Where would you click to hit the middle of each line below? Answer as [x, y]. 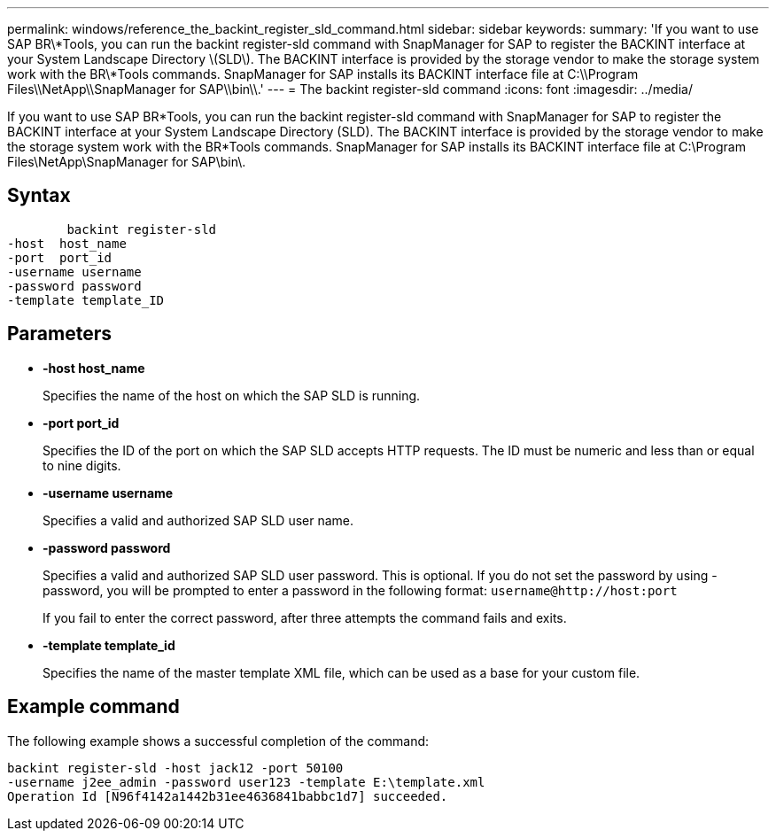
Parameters [59, 334]
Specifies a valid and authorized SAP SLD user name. [198, 520]
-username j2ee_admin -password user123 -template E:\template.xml [246, 782]
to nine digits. [82, 465]
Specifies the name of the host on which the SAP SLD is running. [232, 395]
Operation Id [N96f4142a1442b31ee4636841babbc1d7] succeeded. [228, 796]
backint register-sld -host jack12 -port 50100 [175, 768]
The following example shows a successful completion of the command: [218, 741]
